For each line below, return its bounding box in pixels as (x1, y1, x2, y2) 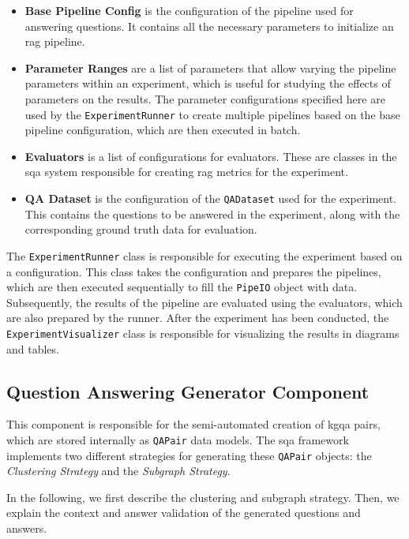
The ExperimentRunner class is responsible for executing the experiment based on (6, 247, 403, 264)
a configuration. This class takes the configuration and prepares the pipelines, (6, 263, 381, 279)
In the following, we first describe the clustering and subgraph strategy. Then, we (6, 488, 400, 505)
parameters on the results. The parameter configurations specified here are (24, 90, 385, 107)
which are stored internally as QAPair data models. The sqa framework (6, 431, 349, 447)
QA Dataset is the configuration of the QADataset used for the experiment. (24, 190, 396, 206)
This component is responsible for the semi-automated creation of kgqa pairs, (6, 416, 381, 432)
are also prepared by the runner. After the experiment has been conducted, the (6, 309, 389, 326)
